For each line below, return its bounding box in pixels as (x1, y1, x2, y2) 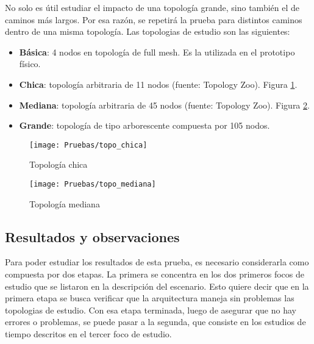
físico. (19, 57, 41, 70)
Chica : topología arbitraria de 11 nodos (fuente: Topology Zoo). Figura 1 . (19, 77, 298, 90)
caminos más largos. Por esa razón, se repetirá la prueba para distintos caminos (5, 13, 302, 26)
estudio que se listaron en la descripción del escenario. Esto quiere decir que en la (5, 279, 309, 292)
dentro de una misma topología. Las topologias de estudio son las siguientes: (5, 25, 290, 38)
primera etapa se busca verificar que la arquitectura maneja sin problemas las (5, 292, 294, 304)
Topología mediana (29, 197, 100, 210)
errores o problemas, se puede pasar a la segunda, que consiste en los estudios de (5, 315, 306, 328)
